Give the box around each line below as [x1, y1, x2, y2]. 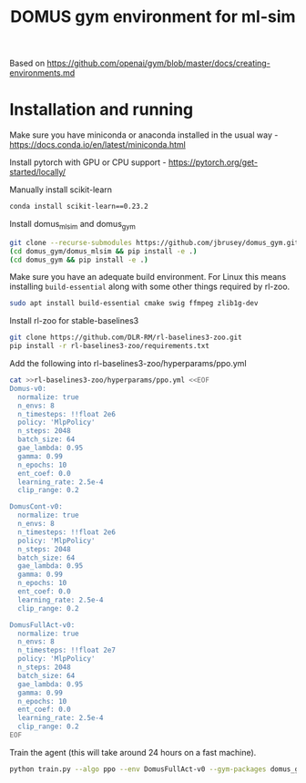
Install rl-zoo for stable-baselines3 [9, 315, 139, 326]
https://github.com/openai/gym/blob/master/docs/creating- [46, 57, 270, 69]
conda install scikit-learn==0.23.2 [9, 202, 148, 211]
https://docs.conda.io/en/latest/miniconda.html [9, 139, 187, 150]
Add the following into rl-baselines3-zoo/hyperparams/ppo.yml [9, 358, 248, 369]
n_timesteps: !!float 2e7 [17, 645, 117, 655]
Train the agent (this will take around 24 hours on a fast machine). [9, 747, 257, 757]
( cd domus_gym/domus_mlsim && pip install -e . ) [9, 246, 198, 256]
